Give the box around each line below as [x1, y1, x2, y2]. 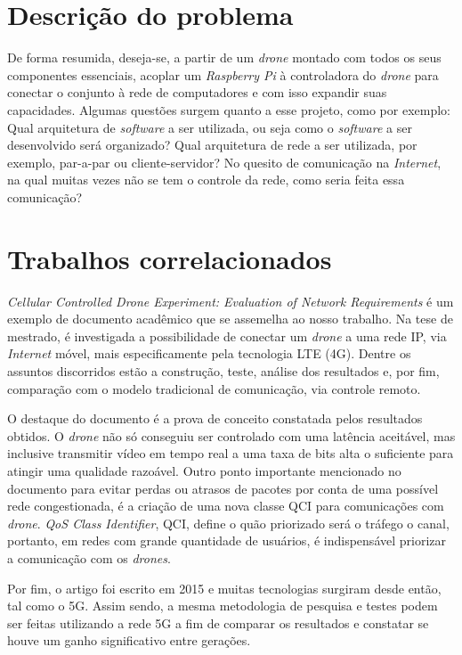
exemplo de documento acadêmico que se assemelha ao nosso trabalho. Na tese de [7, 309, 453, 328]
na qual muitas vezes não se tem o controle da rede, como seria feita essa [7, 170, 405, 189]
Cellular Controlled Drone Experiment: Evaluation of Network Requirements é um [7, 291, 454, 310]
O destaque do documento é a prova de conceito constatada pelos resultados [7, 409, 423, 428]
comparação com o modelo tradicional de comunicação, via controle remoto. [7, 379, 421, 397]
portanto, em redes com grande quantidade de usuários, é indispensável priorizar [7, 531, 447, 550]
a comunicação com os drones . [7, 548, 171, 567]
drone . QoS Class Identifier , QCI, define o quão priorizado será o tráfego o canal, [7, 513, 450, 532]
